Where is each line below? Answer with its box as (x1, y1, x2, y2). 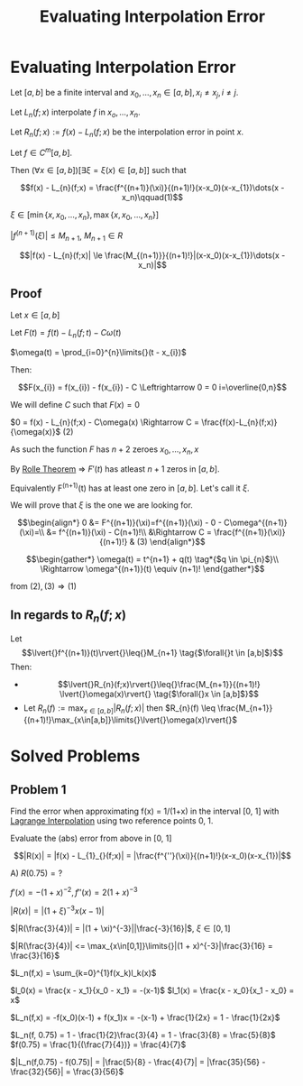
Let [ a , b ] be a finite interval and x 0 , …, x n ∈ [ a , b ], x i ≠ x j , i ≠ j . (10, 87, 239, 100)
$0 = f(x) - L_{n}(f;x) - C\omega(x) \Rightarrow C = (10, 417, 200, 428)
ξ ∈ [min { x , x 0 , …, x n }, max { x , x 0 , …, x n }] (10, 209, 160, 222)
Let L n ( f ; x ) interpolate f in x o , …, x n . (10, 106, 141, 119)
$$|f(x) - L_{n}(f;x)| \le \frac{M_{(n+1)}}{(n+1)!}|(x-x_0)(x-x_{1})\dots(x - (19, 250, 286, 261)
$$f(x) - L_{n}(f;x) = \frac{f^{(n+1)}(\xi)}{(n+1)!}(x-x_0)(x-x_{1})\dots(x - (20, 182, 285, 193)
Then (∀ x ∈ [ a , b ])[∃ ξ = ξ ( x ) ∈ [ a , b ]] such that (10, 164, 188, 175)
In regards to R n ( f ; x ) (10, 607, 127, 624)
